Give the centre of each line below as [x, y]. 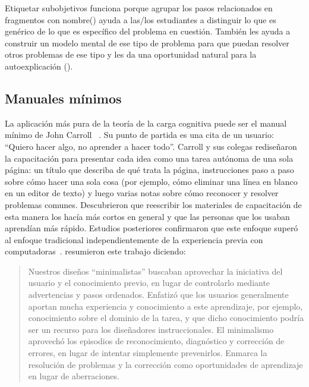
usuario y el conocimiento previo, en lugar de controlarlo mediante [149, 283]
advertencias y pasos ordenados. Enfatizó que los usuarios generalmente [158, 295]
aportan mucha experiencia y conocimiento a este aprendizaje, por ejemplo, [165, 306]
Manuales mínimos [63, 98]
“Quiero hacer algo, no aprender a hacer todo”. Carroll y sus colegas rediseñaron [151, 146]
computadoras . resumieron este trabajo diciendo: [95, 251]
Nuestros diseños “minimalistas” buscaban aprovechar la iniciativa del [155, 271]
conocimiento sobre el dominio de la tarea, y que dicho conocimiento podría [166, 318]
